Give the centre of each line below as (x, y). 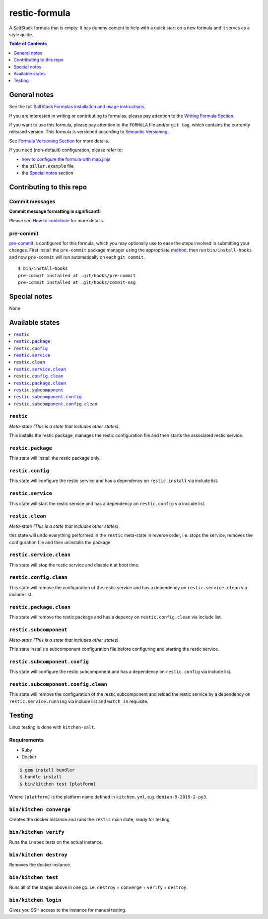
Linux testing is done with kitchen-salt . (52, 727)
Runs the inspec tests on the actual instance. (56, 842)
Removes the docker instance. (40, 865)
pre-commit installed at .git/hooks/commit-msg (77, 282)
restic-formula (40, 13)
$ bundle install (41, 777)
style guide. (21, 34)
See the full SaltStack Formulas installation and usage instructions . (77, 107)
